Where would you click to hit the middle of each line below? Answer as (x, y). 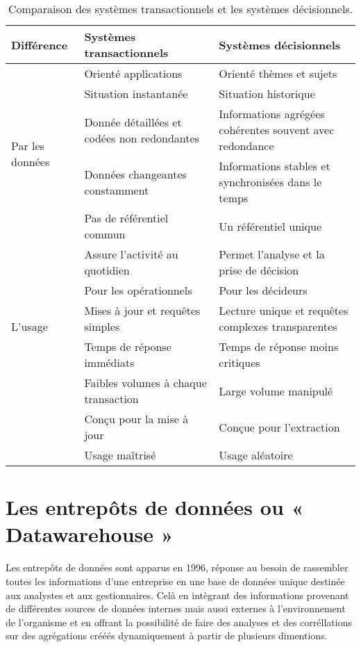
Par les (28, 146)
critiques (240, 362)
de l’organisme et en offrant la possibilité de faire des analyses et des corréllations (179, 622)
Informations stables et (275, 166)
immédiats (109, 362)
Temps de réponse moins (279, 346)
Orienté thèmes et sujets (278, 73)
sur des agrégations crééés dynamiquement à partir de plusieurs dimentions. (167, 636)
